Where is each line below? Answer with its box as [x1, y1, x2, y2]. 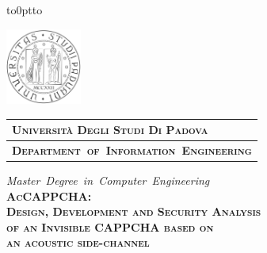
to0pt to [6, 2, 43, 17]
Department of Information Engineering [12, 142, 252, 159]
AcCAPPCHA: [6, 187, 92, 204]
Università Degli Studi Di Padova [12, 121, 208, 138]
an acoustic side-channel [6, 234, 150, 251]
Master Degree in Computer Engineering [6, 172, 210, 189]
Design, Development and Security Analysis [6, 203, 261, 220]
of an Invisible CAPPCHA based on [6, 218, 214, 235]
